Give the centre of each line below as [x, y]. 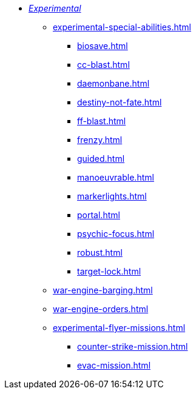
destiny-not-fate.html [120, 102]
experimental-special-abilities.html [122, 27]
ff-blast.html [102, 121]
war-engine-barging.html [103, 290]
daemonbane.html [113, 83]
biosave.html [103, 46]
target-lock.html [109, 271]
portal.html [99, 215]
